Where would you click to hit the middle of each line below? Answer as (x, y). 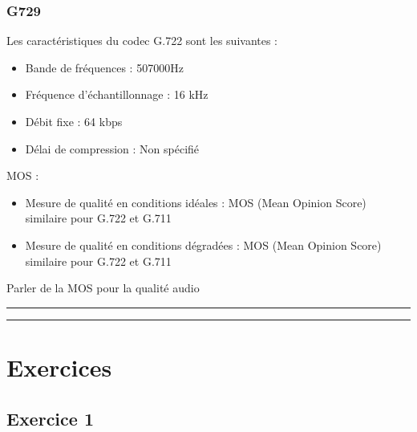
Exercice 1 (50, 418)
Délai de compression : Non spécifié (112, 148)
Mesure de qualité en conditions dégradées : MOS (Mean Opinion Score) (203, 245)
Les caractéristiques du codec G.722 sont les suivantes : (142, 41)
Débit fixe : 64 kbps (74, 121)
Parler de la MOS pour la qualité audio (103, 288)
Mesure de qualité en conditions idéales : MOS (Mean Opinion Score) (196, 202)
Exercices (59, 367)
